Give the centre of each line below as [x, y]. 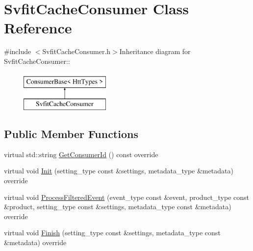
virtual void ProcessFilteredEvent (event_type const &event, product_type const [127, 197]
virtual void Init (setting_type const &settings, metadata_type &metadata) [119, 171]
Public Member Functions [71, 134]
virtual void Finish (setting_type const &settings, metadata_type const [112, 233]
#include [18, 51]
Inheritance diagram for [155, 51]
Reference [38, 28]
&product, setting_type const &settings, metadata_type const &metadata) [118, 207]
